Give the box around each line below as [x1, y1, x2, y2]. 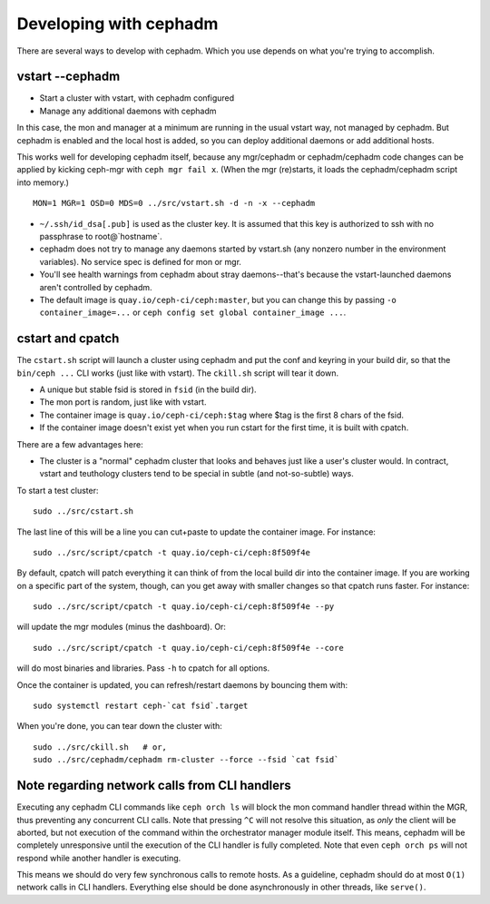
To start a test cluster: [16, 485, 99, 496]
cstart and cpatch [16, 331, 120, 347]
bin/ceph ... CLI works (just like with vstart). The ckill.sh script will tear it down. [16, 368, 339, 378]
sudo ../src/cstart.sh [33, 506, 134, 516]
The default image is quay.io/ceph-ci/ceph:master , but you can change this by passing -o [39, 294, 397, 305]
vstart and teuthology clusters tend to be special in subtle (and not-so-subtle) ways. [39, 468, 354, 479]
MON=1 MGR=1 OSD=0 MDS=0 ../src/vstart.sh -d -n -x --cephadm [33, 198, 316, 209]
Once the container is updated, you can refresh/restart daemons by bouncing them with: [16, 679, 348, 690]
